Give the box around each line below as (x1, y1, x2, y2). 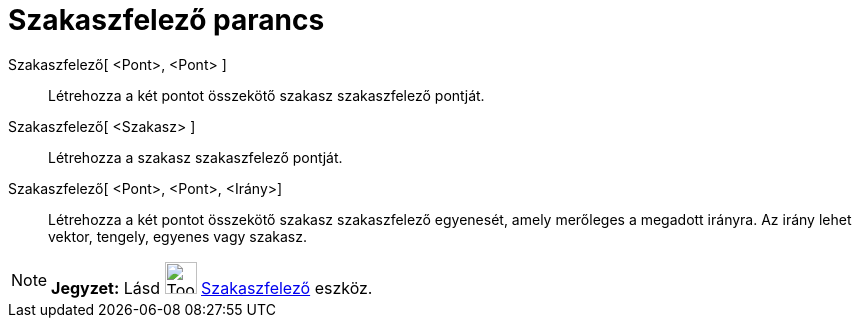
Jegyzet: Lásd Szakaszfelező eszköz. (51, 277, 373, 298)
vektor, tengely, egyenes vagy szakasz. (48, 227, 307, 245)
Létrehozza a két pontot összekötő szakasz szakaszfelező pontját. (48, 86, 485, 104)
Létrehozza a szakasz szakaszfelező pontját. (48, 148, 343, 166)
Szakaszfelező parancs (8, 3, 325, 37)
